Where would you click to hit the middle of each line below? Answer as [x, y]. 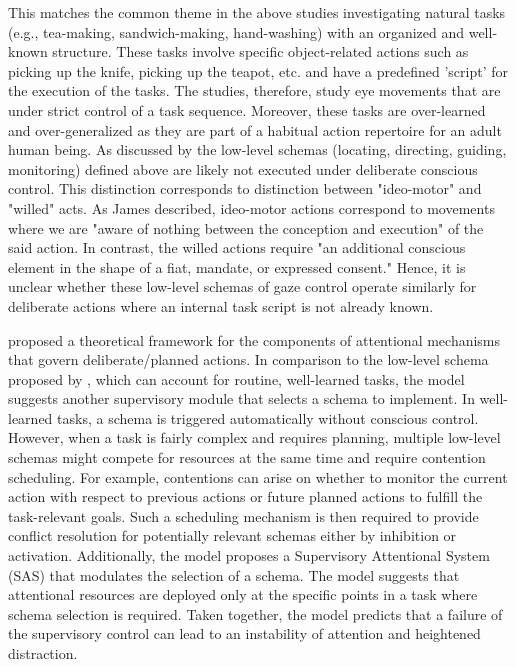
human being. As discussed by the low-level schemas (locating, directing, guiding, [257, 149]
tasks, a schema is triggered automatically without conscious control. [268, 417]
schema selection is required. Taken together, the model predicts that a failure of [255, 613]
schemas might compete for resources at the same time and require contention [247, 457]
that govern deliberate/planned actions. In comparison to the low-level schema [248, 359]
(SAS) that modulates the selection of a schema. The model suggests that [234, 574]
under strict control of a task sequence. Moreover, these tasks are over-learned [247, 109]
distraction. [43, 653]
